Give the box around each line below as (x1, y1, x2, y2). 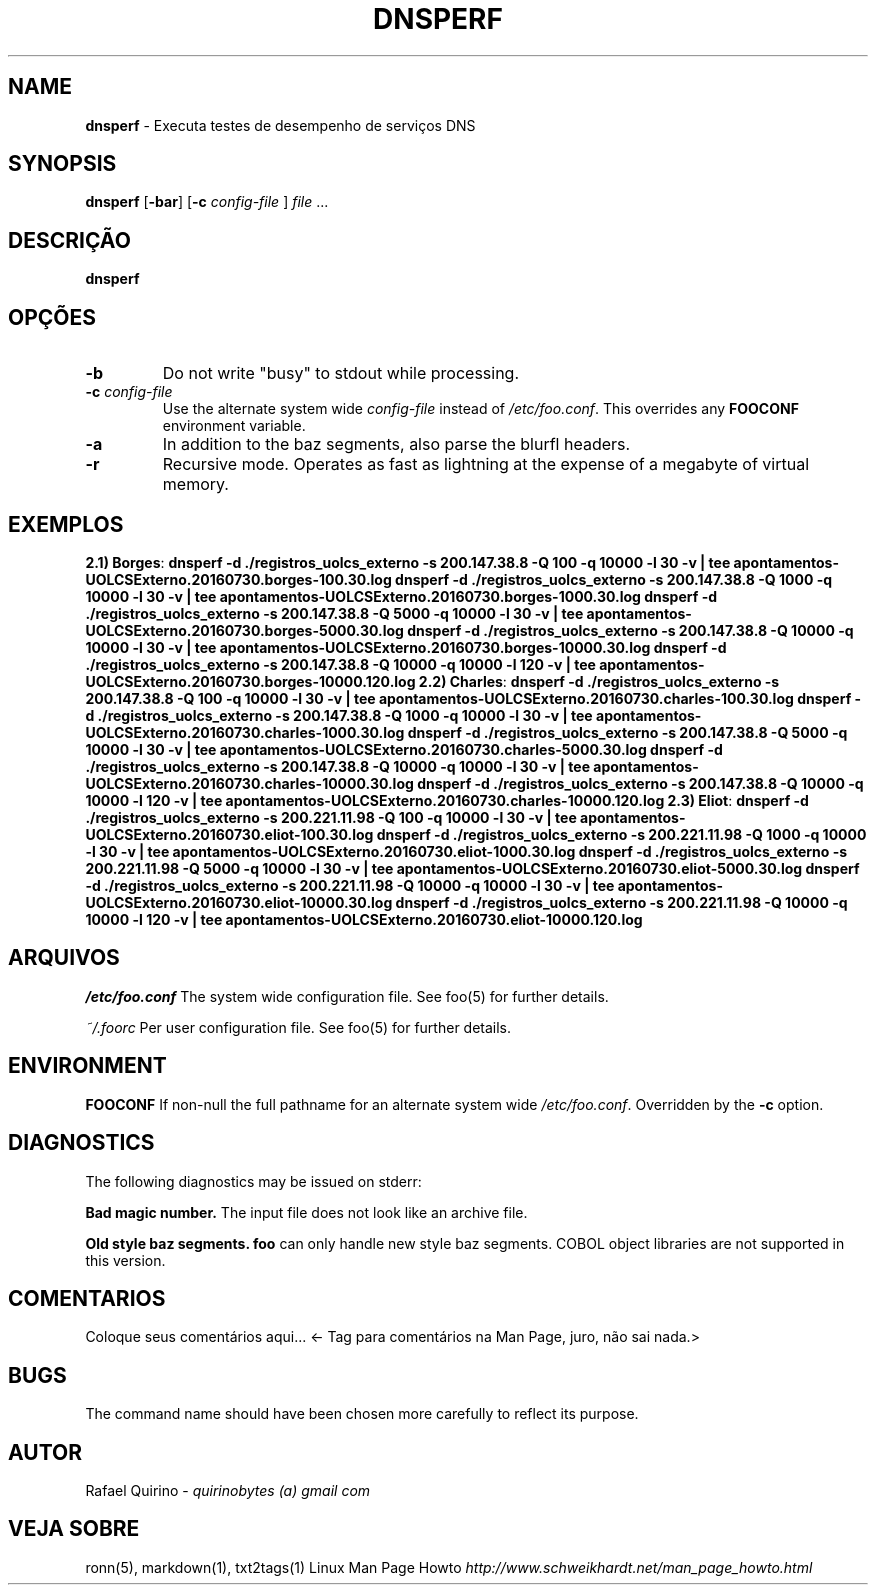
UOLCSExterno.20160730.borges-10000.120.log (85, 672, 416, 690)
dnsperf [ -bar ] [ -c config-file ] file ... (85, 193, 329, 211)
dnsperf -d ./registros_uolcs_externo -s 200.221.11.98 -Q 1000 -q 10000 (376, 825, 867, 843)
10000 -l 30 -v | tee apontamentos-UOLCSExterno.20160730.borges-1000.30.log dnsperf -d (85, 587, 718, 605)
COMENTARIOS (8, 1285, 166, 1311)
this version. (85, 1251, 166, 1269)
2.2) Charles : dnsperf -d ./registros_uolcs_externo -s (418, 672, 780, 690)
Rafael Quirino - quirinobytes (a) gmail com (85, 1482, 371, 1500)
